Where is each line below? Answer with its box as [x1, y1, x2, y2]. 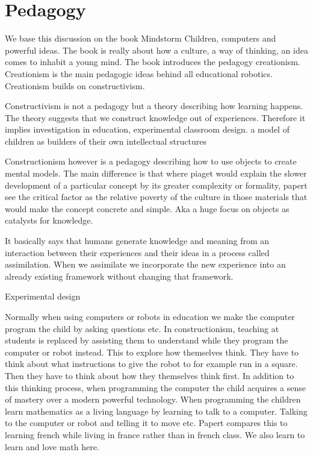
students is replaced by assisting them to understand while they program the [5, 334, 288, 347]
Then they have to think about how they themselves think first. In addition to [5, 369, 294, 381]
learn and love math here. [5, 440, 99, 453]
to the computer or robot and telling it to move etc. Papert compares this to [5, 416, 288, 429]
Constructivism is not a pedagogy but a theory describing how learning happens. [5, 99, 303, 112]
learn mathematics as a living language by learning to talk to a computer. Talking [5, 404, 308, 417]
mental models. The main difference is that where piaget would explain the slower [5, 167, 307, 180]
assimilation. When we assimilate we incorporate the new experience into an [5, 258, 286, 271]
